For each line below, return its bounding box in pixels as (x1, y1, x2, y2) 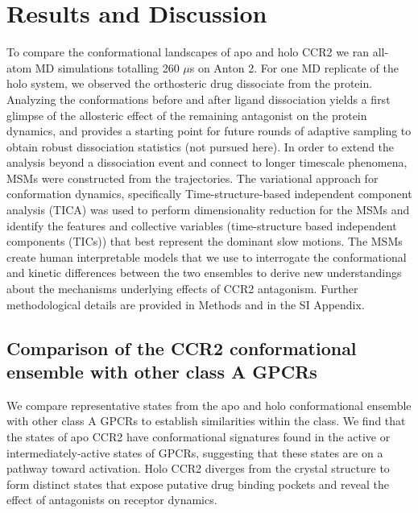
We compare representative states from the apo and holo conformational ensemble (6, 396, 412, 413)
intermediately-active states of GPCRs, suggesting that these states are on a (6, 444, 383, 461)
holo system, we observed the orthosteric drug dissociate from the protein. (6, 75, 373, 92)
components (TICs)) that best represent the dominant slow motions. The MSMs (6, 233, 403, 250)
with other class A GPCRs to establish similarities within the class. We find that (6, 412, 406, 429)
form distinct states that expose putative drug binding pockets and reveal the (6, 475, 389, 492)
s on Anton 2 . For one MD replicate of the (189, 59, 399, 76)
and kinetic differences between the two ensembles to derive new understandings (6, 264, 402, 281)
